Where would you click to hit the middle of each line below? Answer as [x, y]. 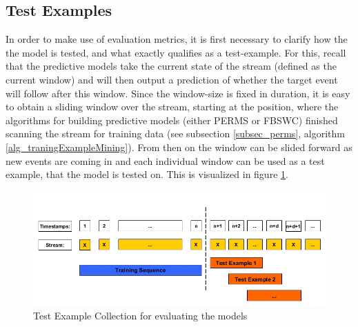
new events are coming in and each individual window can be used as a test [165, 160]
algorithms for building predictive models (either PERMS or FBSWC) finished [172, 120]
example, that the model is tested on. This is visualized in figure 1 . [147, 174]
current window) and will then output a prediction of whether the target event [172, 79]
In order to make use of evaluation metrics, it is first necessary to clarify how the [177, 39]
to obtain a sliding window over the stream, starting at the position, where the [172, 107]
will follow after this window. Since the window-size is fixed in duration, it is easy [178, 93]
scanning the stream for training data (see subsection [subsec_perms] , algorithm [175, 133]
